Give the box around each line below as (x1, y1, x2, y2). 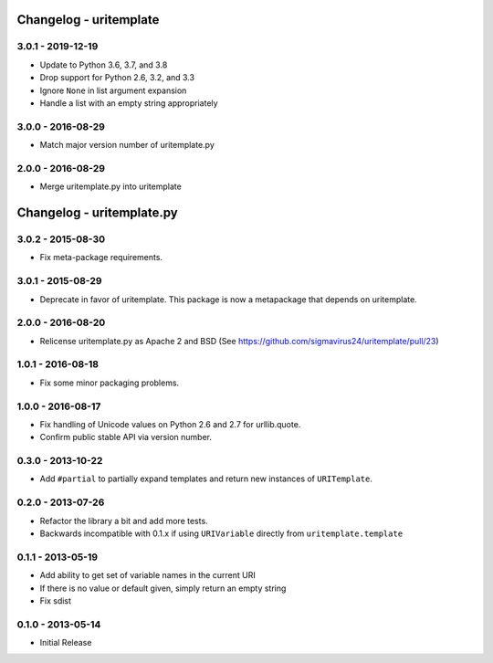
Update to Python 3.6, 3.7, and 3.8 (39, 59, 168, 70)
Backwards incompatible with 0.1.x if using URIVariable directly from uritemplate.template (39, 528, 404, 539)
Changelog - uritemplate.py (16, 205, 178, 221)
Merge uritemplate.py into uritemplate (39, 181, 182, 192)
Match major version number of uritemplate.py (39, 140, 215, 151)
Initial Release (39, 637, 92, 648)
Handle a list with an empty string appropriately (39, 97, 218, 109)
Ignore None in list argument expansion (39, 85, 187, 96)
